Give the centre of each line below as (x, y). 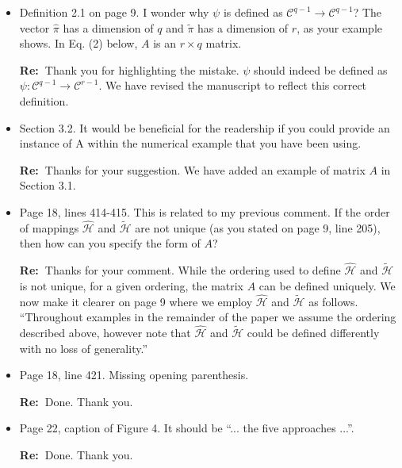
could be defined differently (313, 332)
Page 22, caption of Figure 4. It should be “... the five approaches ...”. (187, 428)
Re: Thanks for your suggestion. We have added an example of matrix (192, 169)
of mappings (49, 227)
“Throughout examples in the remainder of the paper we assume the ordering (208, 317)
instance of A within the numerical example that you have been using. (190, 143)
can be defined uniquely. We (327, 285)
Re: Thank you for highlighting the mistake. (129, 69)
